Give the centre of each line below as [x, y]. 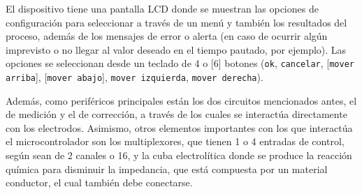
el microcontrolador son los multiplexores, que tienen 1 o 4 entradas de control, [175, 141]
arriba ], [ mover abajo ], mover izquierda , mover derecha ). [135, 77]
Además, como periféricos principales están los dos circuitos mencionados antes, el [181, 100]
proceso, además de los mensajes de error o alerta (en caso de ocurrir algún [167, 36]
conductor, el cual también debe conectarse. [99, 182]
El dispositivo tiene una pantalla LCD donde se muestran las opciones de [162, 8]
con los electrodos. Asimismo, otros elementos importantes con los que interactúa [179, 127]
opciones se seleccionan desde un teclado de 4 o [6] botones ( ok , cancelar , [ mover [180, 63]
